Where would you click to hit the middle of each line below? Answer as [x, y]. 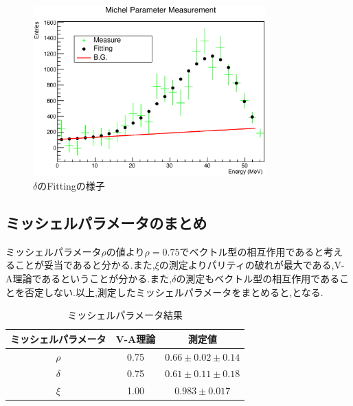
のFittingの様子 [71, 186]
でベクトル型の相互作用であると [252, 251]
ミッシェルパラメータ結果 [125, 315]
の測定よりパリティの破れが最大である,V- [252, 265]
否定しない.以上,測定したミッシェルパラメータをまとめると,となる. [174, 292]
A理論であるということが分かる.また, [89, 278]
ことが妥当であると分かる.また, [85, 265]
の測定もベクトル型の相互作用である [258, 278]
